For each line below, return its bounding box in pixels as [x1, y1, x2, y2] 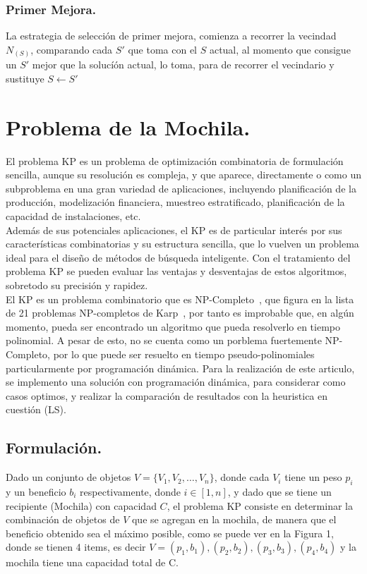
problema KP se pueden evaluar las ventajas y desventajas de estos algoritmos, [6, 264, 347, 279]
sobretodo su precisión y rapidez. [6, 277, 148, 292]
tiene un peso [284, 470, 342, 484]
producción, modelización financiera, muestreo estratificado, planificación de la [6, 195, 345, 209]
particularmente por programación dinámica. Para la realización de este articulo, [6, 360, 355, 375]
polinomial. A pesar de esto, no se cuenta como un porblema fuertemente [6, 333, 322, 348]
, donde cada [214, 470, 270, 484]
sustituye [6, 71, 44, 85]
